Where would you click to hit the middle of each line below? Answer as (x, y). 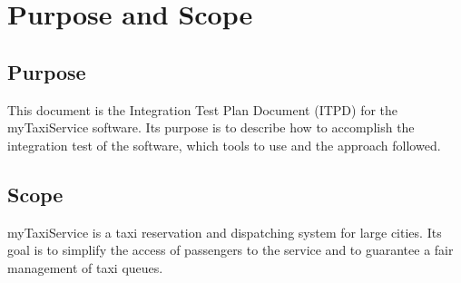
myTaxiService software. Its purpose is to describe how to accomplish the (211, 127)
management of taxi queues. (85, 267)
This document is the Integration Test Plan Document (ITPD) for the (203, 109)
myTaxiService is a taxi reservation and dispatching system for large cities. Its (225, 232)
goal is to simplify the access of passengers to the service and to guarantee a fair (230, 250)
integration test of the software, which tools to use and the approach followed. (224, 145)
